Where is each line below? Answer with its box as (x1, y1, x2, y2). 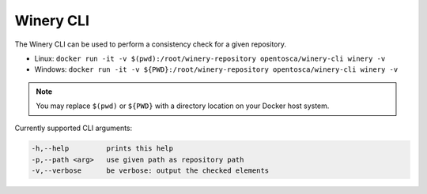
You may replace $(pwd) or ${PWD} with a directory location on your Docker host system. (36, 101, 330, 110)
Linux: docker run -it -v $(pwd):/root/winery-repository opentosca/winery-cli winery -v (34, 54, 386, 63)
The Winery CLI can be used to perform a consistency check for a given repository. (14, 39, 287, 49)
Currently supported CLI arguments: (14, 123, 133, 132)
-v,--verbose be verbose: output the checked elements (31, 166, 270, 175)
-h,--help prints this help (31, 144, 174, 153)
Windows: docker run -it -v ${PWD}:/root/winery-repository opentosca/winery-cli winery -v (34, 65, 399, 74)
